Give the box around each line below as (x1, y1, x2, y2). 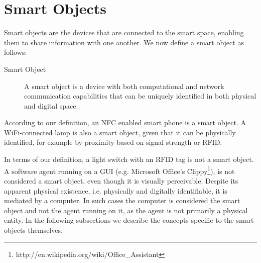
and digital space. (24, 100, 78, 111)
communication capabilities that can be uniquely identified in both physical (24, 91, 256, 101)
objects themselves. (4, 224, 63, 235)
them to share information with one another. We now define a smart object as (4, 37, 244, 47)
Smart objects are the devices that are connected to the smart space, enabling (4, 27, 244, 38)
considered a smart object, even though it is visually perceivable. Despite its (4, 175, 238, 186)
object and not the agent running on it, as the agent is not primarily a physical (4, 205, 248, 215)
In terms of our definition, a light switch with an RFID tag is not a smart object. (4, 154, 254, 164)
